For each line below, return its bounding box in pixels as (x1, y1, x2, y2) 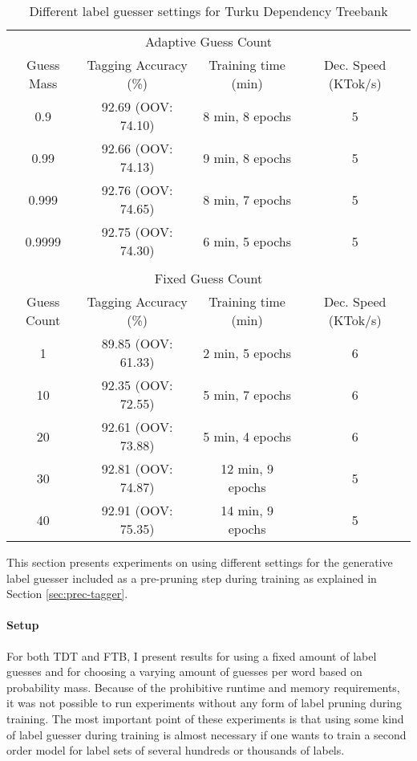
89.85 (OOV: (101, 334, 173, 352)
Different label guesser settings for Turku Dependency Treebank (29, 2, 388, 20)
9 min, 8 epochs (203, 148, 292, 167)
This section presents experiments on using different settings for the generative (6, 554, 393, 570)
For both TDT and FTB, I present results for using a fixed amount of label (6, 647, 377, 664)
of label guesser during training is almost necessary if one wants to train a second (6, 726, 407, 743)
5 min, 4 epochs (203, 426, 292, 446)
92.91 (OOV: (101, 501, 173, 519)
